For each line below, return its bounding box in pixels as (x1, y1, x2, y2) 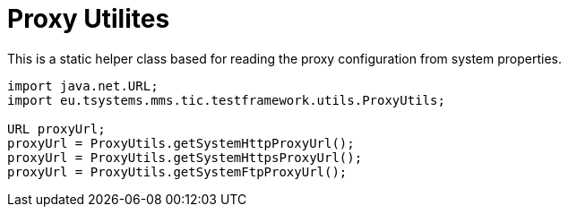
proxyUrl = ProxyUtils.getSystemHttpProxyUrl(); (7, 135, 355, 150)
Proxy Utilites (7, 4, 170, 34)
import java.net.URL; (7, 78, 159, 93)
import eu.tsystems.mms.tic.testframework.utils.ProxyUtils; (7, 92, 445, 107)
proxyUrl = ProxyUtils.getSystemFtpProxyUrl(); (7, 164, 348, 179)
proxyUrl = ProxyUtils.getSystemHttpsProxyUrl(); (7, 150, 363, 165)
